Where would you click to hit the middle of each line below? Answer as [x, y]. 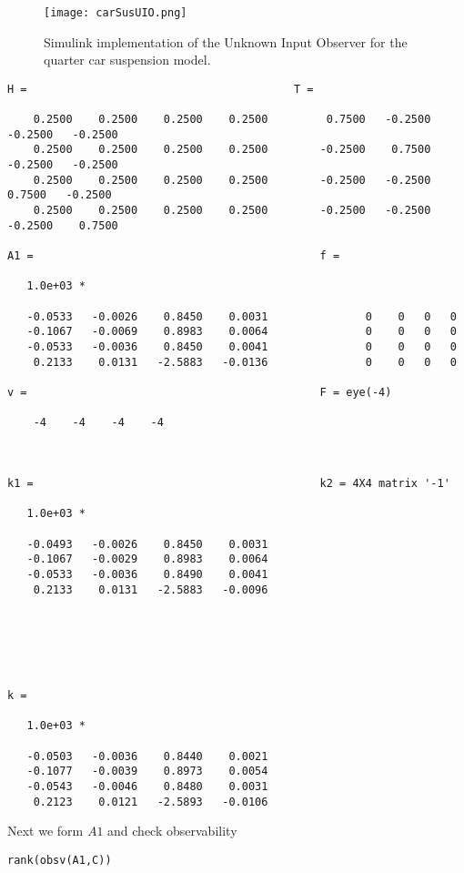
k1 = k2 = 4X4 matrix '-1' [229, 483]
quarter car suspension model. [127, 60]
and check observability [172, 831]
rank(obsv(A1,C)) [60, 860]
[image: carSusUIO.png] [116, 13]
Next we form [45, 831]
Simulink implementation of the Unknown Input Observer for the [226, 41]
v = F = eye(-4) [200, 392]
